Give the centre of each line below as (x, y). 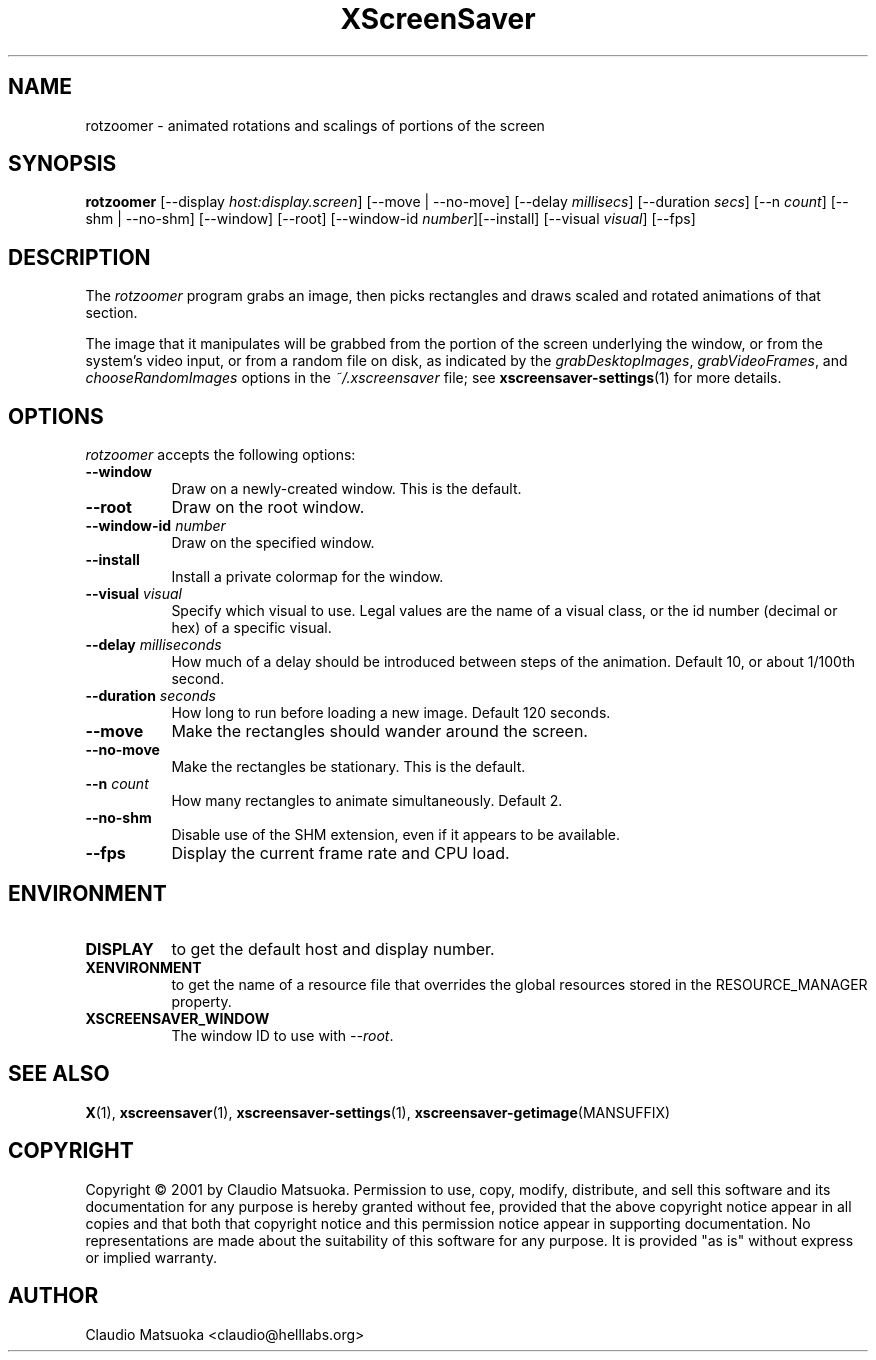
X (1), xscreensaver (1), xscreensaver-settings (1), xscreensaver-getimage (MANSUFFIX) (378, 1112)
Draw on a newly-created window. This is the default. (346, 489)
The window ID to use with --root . (282, 1035)
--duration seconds (150, 696)
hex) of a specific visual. (251, 628)
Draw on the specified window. (273, 543)
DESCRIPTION (79, 257)
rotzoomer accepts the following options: (220, 455)
